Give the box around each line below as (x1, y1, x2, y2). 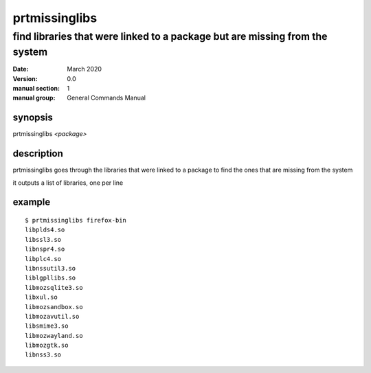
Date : (12, 65, 29, 74)
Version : (12, 74, 38, 82)
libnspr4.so (25, 245, 65, 253)
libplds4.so (25, 226, 65, 234)
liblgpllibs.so (25, 274, 76, 282)
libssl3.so (25, 236, 62, 243)
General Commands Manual (67, 93, 146, 102)
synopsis (12, 112, 53, 124)
